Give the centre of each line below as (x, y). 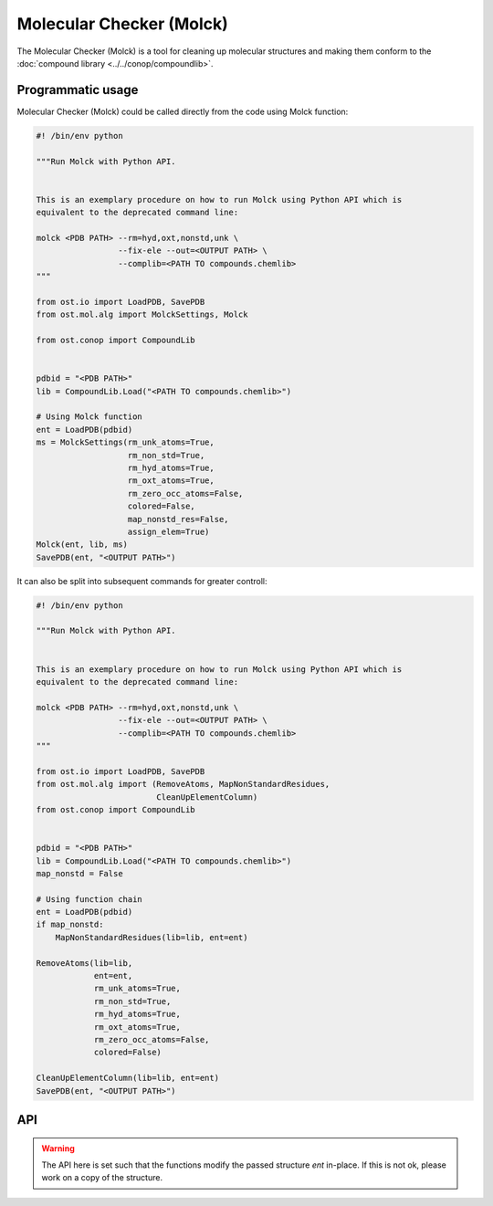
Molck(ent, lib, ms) (82, 545)
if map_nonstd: (70, 925)
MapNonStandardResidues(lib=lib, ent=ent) (152, 937)
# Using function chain (89, 899)
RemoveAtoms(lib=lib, (84, 963)
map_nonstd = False (79, 873)
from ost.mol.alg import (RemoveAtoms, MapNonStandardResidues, (183, 784)
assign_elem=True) (168, 531)
